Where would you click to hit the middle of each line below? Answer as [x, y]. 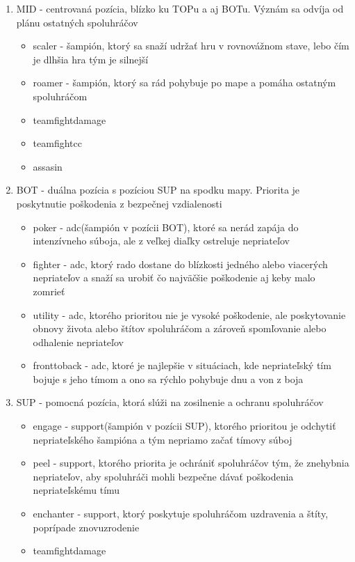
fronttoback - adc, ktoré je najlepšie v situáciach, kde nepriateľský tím [182, 365]
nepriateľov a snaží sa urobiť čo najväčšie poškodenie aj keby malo [174, 278]
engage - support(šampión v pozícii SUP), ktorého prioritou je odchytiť [184, 426]
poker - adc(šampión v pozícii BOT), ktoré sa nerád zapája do [166, 227]
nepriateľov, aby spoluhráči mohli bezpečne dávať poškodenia [163, 476]
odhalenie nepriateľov [78, 342]
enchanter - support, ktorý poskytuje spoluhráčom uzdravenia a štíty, [181, 514]
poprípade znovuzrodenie [86, 527]
